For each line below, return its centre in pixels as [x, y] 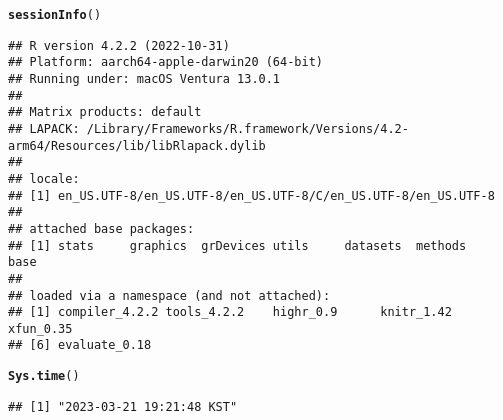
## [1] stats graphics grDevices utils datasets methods [237, 245]
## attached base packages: [101, 228]
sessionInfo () [55, 15]
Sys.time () [44, 376]
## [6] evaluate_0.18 [80, 345]
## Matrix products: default [105, 112]
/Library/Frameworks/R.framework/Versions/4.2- [247, 128]
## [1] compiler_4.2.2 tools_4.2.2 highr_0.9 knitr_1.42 [230, 312]
